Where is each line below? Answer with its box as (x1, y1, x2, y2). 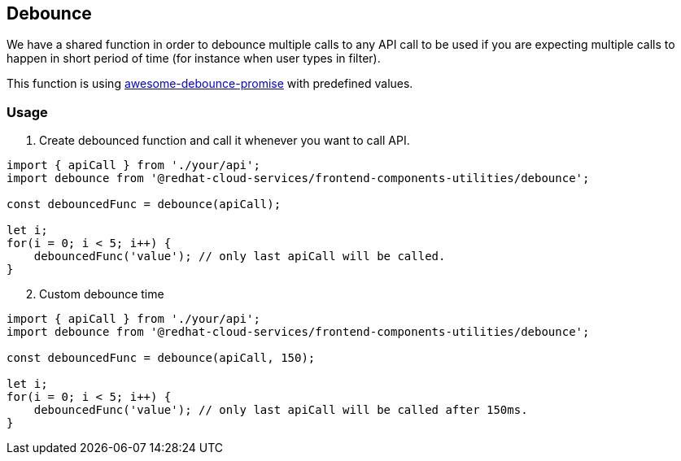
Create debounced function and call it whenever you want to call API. (39, 133, 410, 148)
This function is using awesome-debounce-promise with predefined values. (7, 76, 413, 91)
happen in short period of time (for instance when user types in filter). (7, 51, 381, 66)
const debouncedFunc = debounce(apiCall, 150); (7, 351, 316, 365)
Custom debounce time (39, 287, 164, 302)
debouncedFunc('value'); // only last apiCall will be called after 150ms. (33, 403, 528, 417)
